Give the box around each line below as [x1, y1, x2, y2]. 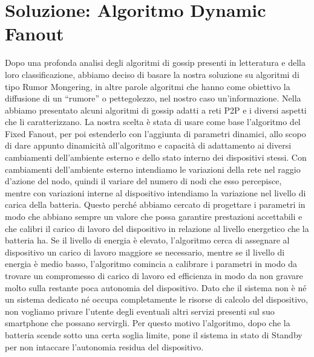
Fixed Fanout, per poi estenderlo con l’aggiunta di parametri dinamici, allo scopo [5, 127, 306, 140]
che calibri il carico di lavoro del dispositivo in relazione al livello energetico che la [5, 222, 309, 234]
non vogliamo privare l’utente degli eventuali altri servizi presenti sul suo [5, 304, 275, 317]
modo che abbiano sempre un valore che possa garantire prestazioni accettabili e [5, 210, 303, 223]
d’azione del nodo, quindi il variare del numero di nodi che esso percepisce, [5, 175, 282, 187]
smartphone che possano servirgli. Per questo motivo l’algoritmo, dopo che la [5, 317, 290, 329]
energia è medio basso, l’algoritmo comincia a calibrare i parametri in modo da [5, 257, 297, 270]
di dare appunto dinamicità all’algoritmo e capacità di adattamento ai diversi [5, 139, 292, 152]
